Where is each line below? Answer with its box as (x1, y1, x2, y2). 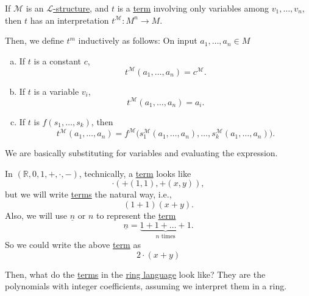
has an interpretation (30, 13, 109, 26)
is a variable (34, 84, 79, 97)
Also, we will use (5, 209, 68, 221)
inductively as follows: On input (78, 34, 197, 47)
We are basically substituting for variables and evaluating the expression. (5, 146, 278, 159)
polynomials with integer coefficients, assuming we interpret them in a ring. (5, 280, 287, 292)
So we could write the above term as (5, 238, 141, 251)
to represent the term (96, 209, 176, 221)
